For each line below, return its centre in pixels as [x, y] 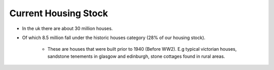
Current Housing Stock [59, 13]
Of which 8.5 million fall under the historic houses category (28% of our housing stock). [114, 38]
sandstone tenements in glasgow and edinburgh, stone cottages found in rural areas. [136, 56]
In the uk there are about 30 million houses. [67, 28]
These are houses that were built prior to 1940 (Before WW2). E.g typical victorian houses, [142, 49]
